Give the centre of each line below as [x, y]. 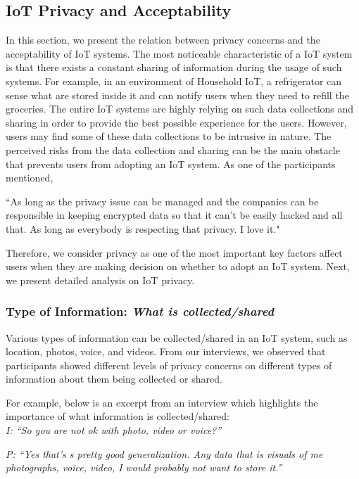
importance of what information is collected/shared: [118, 416]
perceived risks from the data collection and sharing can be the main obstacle [173, 149]
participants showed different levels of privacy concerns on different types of [169, 365]
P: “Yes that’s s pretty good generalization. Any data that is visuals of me [164, 453]
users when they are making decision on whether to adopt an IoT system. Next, [178, 266]
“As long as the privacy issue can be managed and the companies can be [162, 201]
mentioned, [30, 178]
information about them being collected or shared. [114, 379]
